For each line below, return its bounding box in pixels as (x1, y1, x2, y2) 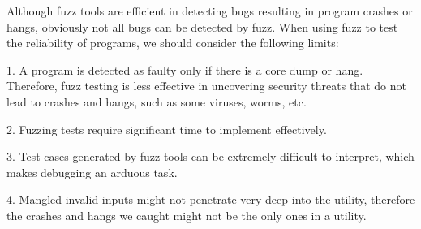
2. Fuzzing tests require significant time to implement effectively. (6, 120, 327, 137)
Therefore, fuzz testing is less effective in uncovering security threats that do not (6, 77, 406, 94)
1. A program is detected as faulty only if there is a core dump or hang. (6, 61, 363, 78)
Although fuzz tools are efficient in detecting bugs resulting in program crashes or (6, 2, 413, 19)
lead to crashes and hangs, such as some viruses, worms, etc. (6, 93, 307, 110)
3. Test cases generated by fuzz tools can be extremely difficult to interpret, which (6, 148, 415, 165)
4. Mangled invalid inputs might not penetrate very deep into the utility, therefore (6, 191, 415, 208)
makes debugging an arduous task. (6, 163, 178, 180)
